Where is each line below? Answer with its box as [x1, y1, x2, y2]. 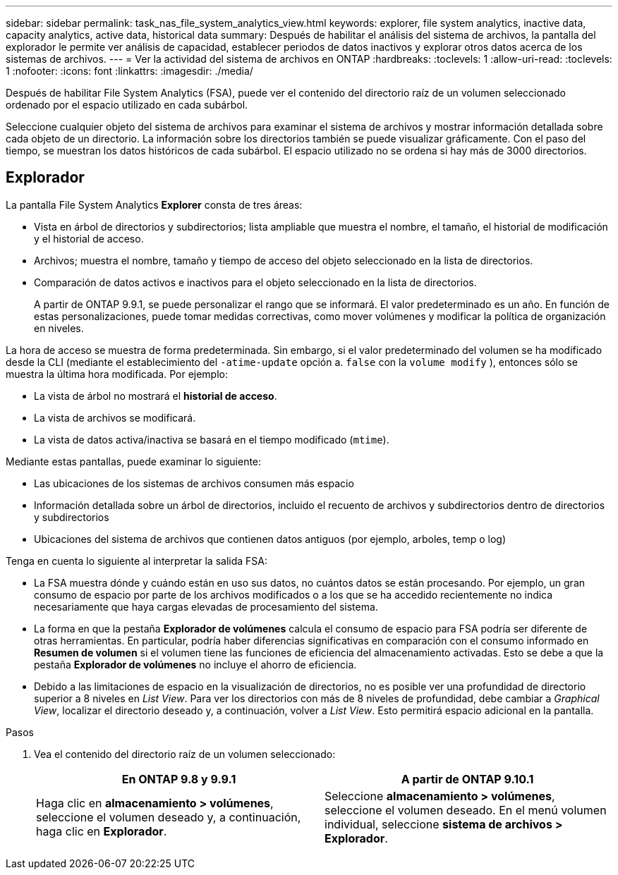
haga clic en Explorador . [36, 824, 167, 838]
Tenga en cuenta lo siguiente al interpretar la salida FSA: [6, 554, 267, 567]
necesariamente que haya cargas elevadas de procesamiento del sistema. [34, 600, 378, 613]
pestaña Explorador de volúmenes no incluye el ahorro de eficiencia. [34, 658, 357, 671]
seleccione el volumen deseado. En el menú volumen [325, 802, 607, 817]
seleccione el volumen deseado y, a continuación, [36, 809, 301, 824]
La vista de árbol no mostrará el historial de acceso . [34, 389, 277, 402]
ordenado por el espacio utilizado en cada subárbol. [6, 99, 248, 111]
